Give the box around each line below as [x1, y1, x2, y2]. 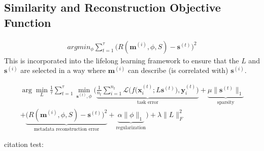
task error [137, 100, 158, 105]
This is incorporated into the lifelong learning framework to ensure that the [4, 55, 239, 65]
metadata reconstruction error [34, 126, 100, 132]
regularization [116, 125, 146, 130]
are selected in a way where [20, 65, 106, 75]
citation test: [4, 139, 44, 149]
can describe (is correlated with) [128, 65, 228, 75]
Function [4, 14, 51, 30]
